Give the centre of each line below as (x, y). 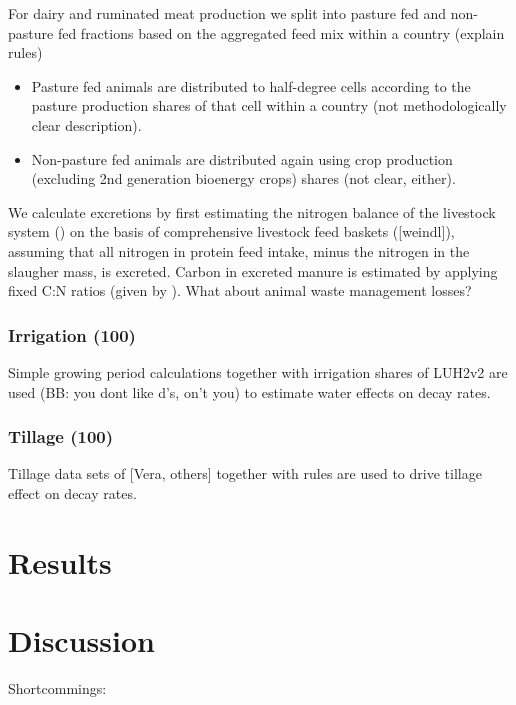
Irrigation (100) (72, 334)
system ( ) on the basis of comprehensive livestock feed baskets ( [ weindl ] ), (231, 231)
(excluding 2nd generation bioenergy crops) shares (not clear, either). (243, 178)
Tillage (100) (61, 436)
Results (60, 561)
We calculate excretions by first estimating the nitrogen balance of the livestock (252, 211)
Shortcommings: (57, 688)
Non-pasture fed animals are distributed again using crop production (242, 158)
